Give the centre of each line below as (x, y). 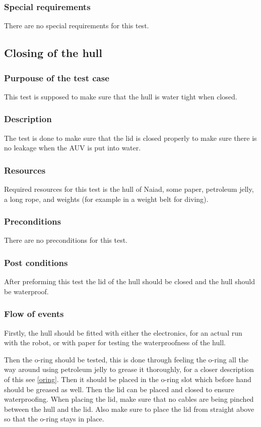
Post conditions (36, 262)
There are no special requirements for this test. (77, 25)
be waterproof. (26, 291)
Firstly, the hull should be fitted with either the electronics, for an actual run (123, 332)
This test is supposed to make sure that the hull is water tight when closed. (121, 96)
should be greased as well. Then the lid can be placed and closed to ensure (119, 389)
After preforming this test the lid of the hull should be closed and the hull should (129, 281)
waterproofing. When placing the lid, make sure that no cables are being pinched (129, 399)
